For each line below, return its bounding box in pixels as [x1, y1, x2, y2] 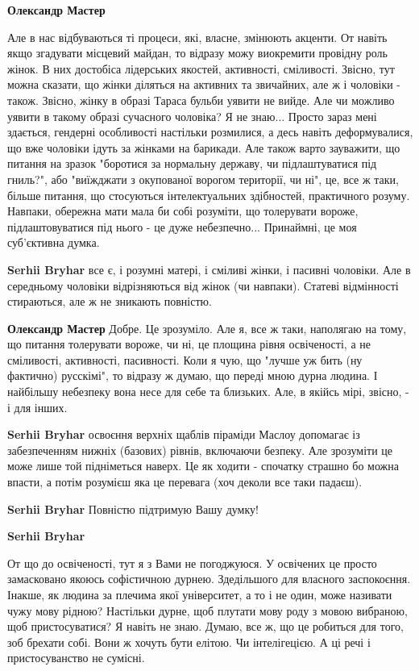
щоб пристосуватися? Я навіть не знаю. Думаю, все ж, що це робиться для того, [7, 618, 404, 635]
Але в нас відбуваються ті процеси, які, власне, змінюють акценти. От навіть [7, 28, 388, 45]
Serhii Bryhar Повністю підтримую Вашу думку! [7, 500, 259, 517]
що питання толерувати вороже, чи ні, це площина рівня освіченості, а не [7, 335, 371, 352]
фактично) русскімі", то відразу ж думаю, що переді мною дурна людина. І [7, 367, 378, 384]
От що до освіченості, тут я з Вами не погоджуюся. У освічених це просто [7, 554, 377, 571]
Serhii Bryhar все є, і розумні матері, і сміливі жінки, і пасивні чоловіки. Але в [7, 260, 411, 277]
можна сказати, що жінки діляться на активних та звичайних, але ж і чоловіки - [7, 76, 401, 93]
